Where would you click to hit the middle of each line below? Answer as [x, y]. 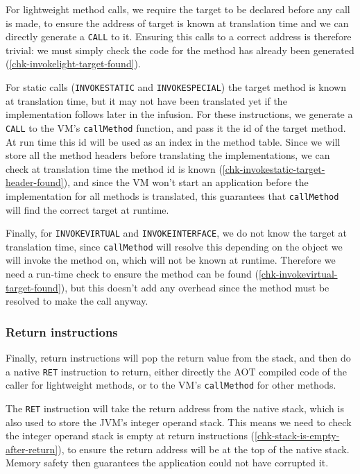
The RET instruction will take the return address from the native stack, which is [175, 408]
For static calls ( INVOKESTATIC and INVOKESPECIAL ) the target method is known [176, 87]
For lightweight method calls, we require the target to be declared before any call [178, 9]
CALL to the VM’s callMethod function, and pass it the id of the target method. [176, 127]
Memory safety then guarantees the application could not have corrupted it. [167, 463]
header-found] [35, 182]
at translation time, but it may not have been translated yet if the [146, 100]
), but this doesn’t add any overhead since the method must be [195, 287]
